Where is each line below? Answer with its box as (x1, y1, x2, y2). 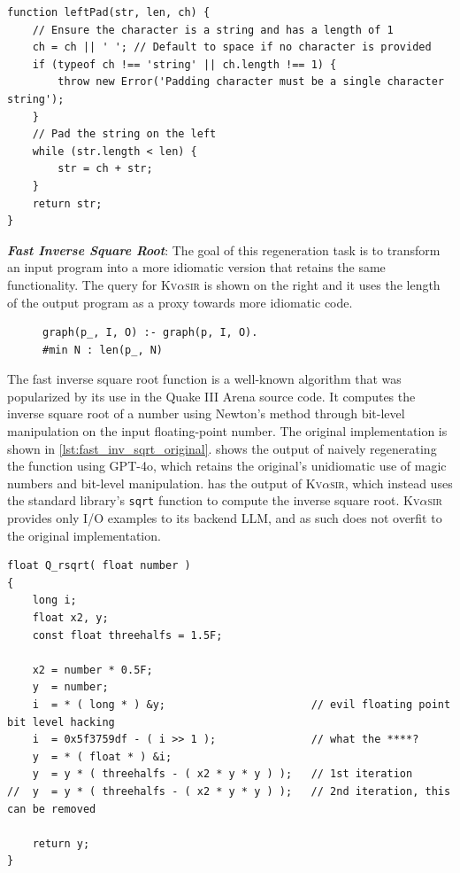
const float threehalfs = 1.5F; (32, 628, 223, 642)
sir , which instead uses (330, 473, 453, 492)
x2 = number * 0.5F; (32, 663, 153, 676)
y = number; (32, 681, 109, 694)
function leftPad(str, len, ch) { (7, 6, 211, 19)
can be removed (7, 802, 96, 815)
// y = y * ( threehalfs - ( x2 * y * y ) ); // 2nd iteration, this (7, 785, 451, 798)
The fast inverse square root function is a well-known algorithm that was (7, 370, 402, 388)
